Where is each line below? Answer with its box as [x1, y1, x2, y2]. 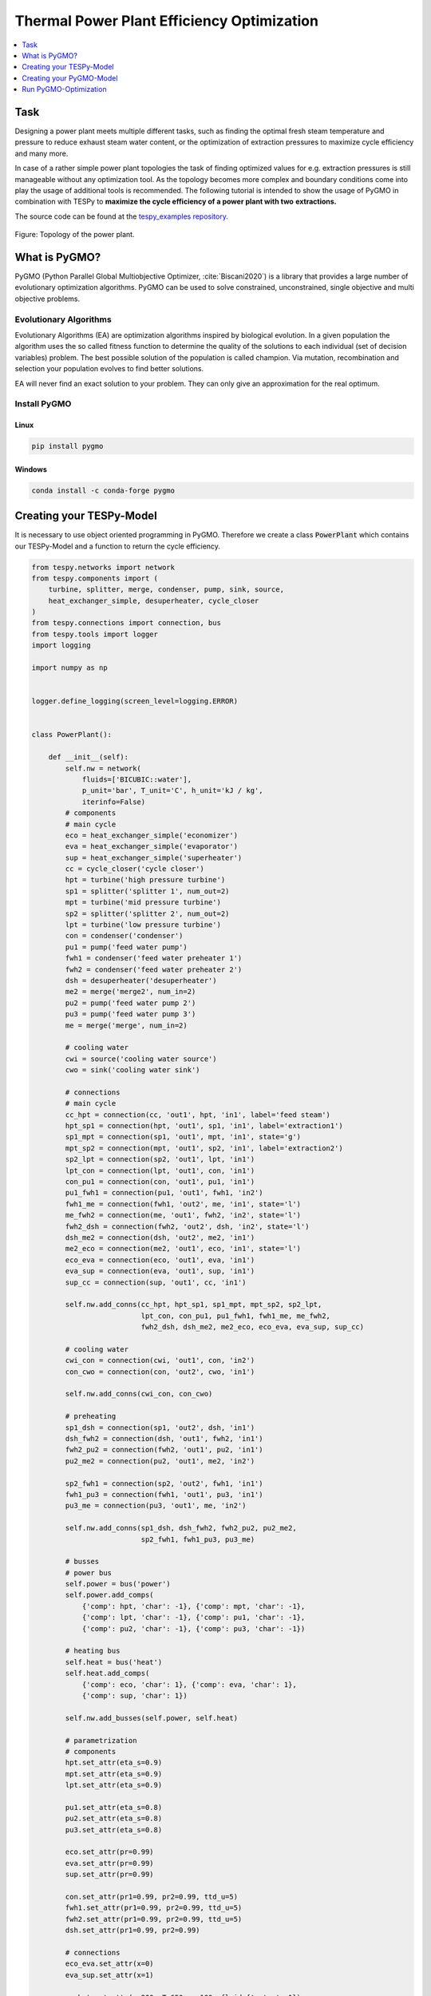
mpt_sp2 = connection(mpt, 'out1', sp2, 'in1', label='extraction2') [65, 1143, 343, 1153]
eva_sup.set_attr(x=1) [65, 1970, 155, 1979]
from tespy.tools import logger [31, 629, 159, 639]
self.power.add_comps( [65, 1590, 155, 1600]
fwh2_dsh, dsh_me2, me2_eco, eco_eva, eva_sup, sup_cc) [140, 1322, 365, 1332]
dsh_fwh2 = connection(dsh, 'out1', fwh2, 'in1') [65, 1434, 263, 1443]
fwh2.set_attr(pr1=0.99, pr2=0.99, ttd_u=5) [65, 1915, 243, 1923]
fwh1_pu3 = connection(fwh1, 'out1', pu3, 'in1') [65, 1490, 263, 1499]
